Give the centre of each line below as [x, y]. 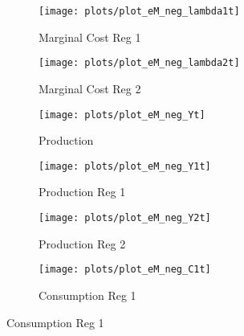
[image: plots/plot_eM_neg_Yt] [122, 115]
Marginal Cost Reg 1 [90, 37]
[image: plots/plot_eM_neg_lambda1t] [139, 11]
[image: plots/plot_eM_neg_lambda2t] [139, 63]
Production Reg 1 [82, 192]
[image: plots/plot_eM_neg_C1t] [125, 270]
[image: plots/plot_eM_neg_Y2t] [125, 218]
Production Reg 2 [82, 243]
